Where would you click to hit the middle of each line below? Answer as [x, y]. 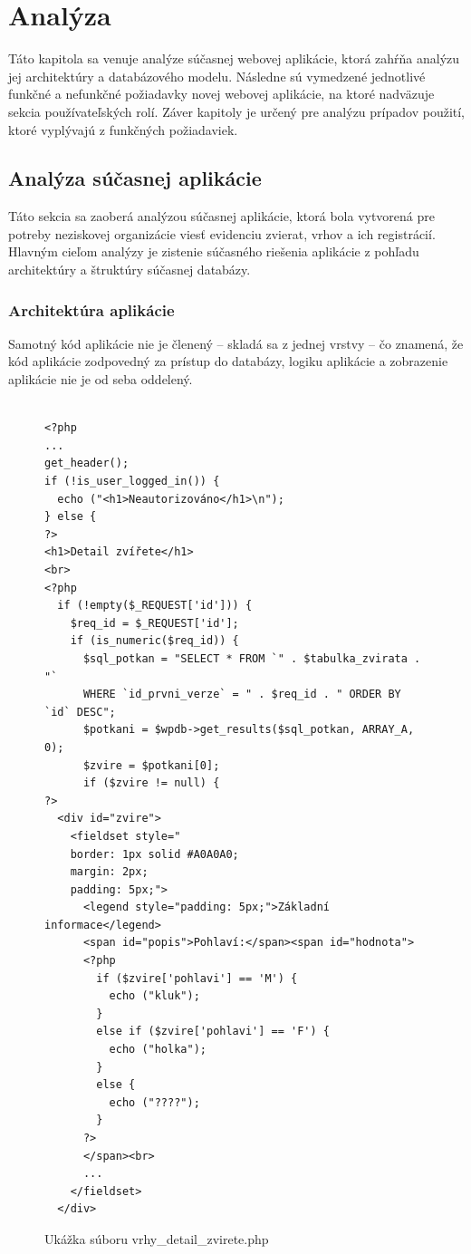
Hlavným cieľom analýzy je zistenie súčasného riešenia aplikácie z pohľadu [214, 251]
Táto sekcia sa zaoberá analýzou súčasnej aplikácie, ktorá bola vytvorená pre [222, 216]
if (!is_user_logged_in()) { [132, 482]
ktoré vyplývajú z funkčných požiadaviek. [123, 129]
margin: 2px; [109, 872]
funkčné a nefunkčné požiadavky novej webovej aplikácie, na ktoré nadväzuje [221, 94]
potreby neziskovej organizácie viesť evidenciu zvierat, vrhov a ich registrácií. [222, 233]
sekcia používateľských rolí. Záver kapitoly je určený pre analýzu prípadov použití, [236, 111]
